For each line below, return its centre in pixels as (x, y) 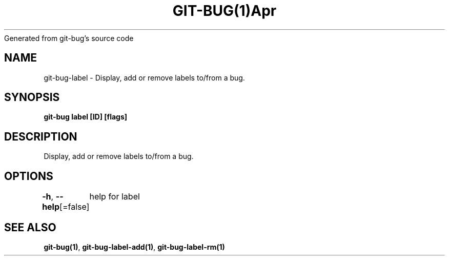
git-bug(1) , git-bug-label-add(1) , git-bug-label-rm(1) (134, 247)
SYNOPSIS (32, 97)
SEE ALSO (30, 227)
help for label (115, 197)
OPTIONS (29, 176)
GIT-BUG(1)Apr (224, 11)
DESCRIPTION (41, 136)
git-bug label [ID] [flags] (86, 117)
